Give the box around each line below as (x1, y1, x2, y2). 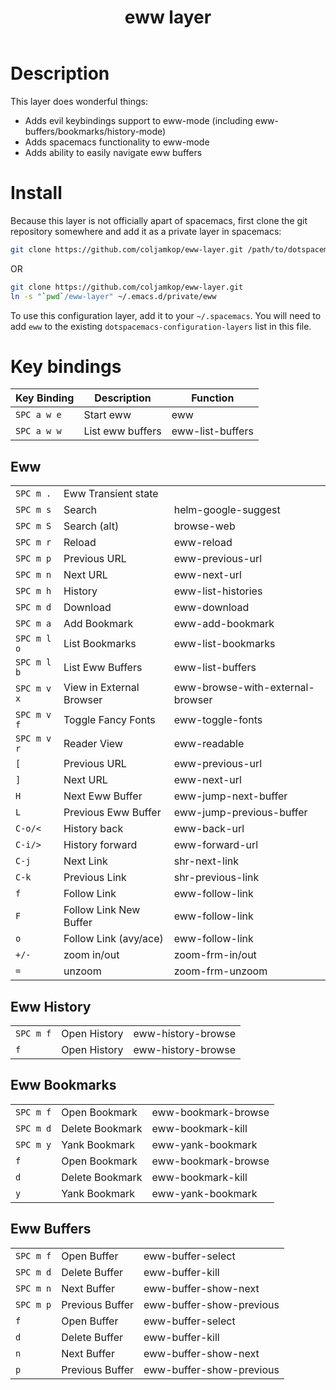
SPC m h (15, 586, 52, 597)
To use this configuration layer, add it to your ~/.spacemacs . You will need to (10, 309, 322, 321)
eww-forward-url (173, 838, 259, 852)
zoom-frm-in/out (173, 948, 257, 962)
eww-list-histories (173, 584, 263, 598)
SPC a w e (15, 409, 62, 421)
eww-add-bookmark (173, 617, 275, 631)
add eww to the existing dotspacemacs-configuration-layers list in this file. (10, 320, 312, 332)
